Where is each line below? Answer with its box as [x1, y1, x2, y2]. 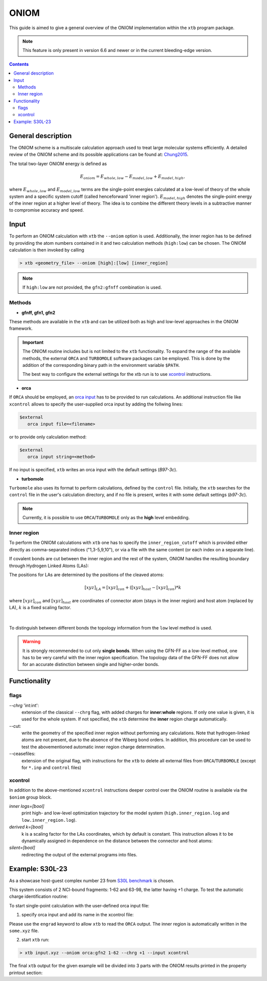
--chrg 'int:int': [9, 702, 39, 708]
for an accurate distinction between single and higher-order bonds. [22, 662, 159, 668]
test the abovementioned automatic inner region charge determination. [21, 744, 166, 750]
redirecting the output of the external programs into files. [21, 851, 137, 857]
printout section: [9, 970, 43, 976]
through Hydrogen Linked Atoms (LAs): [9, 563, 89, 569]
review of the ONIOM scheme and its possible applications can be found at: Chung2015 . [9, 151, 189, 158]
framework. [9, 325, 33, 331]
